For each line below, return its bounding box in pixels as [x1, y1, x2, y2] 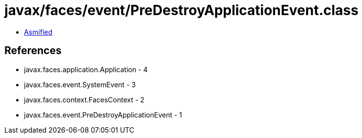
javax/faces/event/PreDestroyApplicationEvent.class [4, 2, 359, 19]
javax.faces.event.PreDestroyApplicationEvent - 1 [24, 110, 182, 119]
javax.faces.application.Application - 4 [24, 65, 148, 74]
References [4, 44, 62, 57]
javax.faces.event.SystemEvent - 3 [24, 80, 136, 89]
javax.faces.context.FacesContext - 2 [24, 95, 145, 104]
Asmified [24, 27, 53, 36]
